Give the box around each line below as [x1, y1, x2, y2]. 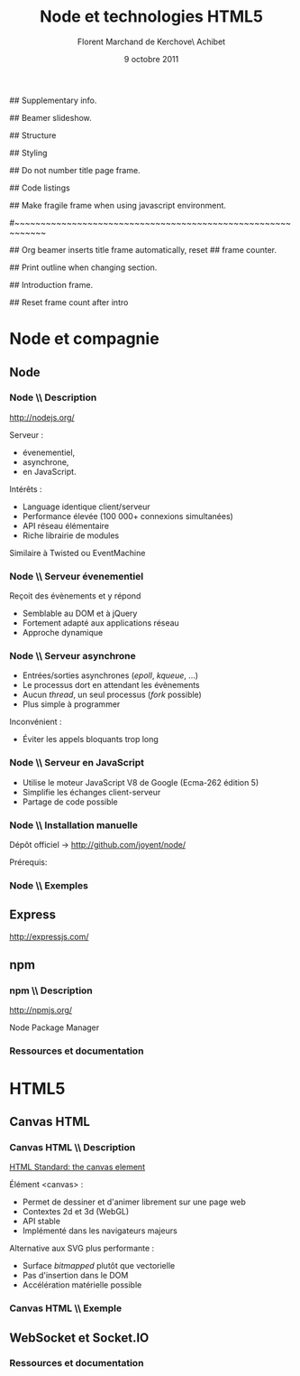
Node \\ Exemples [9, 879, 88, 891]
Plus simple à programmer [22, 699, 121, 710]
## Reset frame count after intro [9, 296, 129, 308]
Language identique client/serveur [22, 501, 150, 512]
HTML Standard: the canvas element [9, 1162, 146, 1173]
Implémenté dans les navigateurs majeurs [22, 1225, 177, 1236]
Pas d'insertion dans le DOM [22, 1270, 129, 1281]
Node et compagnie [9, 329, 159, 349]
